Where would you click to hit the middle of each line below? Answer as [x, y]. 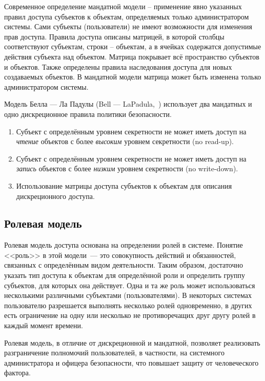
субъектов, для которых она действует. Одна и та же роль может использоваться [130, 285]
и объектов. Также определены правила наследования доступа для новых [118, 66]
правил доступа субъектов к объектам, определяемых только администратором [127, 16]
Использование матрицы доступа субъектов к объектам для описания [124, 185]
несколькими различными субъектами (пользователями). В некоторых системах [128, 295]
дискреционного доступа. [55, 196]
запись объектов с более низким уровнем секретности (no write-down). [127, 168]
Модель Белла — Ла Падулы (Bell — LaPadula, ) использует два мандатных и [128, 104]
